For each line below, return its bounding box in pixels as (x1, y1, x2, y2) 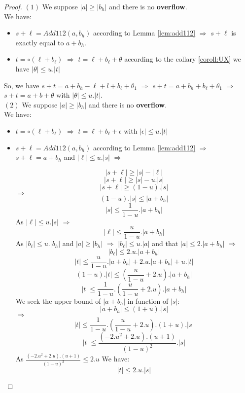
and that (152, 238, 178, 249)
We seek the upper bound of (15, 295, 101, 306)
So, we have (4, 80, 39, 90)
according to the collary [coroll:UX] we (124, 54, 241, 64)
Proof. (4, 1, 22, 11)
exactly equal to (15, 37, 64, 47)
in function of (127, 295, 169, 306)
